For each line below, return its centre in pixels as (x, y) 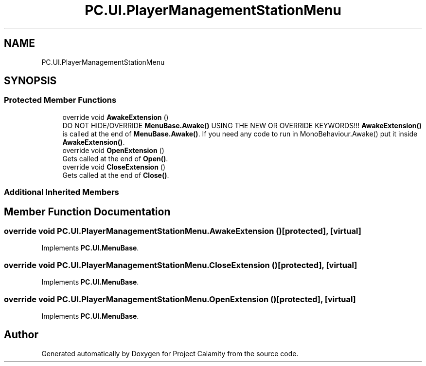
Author (21, 335)
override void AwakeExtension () (115, 117)
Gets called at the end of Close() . (116, 175)
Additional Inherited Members (62, 192)
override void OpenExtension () (113, 150)
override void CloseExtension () (114, 167)
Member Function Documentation (87, 212)
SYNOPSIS (30, 81)
